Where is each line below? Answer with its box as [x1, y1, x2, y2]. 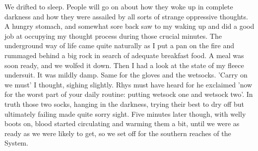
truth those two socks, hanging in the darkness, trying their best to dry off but [4, 98, 244, 109]
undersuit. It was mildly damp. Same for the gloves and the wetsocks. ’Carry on [4, 70, 248, 80]
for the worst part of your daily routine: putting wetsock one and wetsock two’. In [4, 89, 253, 99]
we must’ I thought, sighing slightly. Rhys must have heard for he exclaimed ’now [4, 79, 253, 89]
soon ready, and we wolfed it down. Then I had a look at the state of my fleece [4, 60, 244, 70]
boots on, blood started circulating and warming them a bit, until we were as [4, 118, 240, 129]
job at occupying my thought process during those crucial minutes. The [4, 30, 222, 41]
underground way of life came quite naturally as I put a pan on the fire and [4, 40, 235, 51]
